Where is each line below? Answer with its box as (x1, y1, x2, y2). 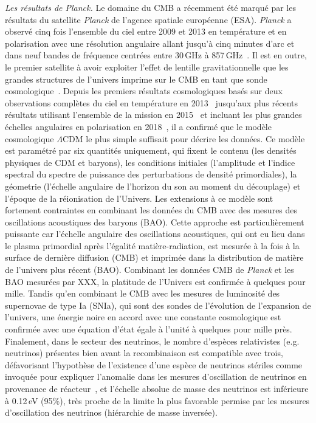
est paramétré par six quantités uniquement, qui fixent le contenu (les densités (5, 144, 297, 157)
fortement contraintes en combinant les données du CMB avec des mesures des (5, 204, 298, 216)
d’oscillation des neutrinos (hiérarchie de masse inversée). (5, 406, 218, 419)
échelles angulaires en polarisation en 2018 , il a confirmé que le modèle (5, 120, 272, 132)
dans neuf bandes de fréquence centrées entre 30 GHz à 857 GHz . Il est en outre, (5, 49, 307, 61)
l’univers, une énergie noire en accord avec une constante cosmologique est (5, 311, 281, 323)
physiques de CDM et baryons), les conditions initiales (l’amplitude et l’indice (5, 156, 295, 168)
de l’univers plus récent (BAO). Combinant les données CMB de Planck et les (5, 263, 294, 276)
